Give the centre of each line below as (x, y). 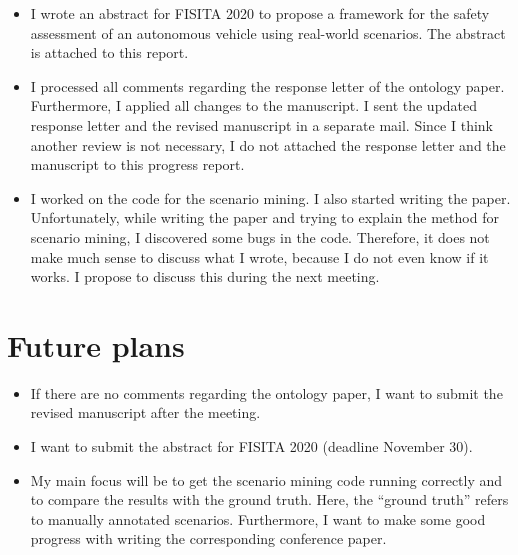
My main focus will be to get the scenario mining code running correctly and (266, 479)
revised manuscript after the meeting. (145, 412)
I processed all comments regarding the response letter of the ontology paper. (267, 85)
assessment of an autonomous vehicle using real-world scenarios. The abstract (268, 32)
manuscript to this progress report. (137, 164)
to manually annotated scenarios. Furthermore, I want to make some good (258, 518)
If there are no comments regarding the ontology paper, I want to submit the (266, 392)
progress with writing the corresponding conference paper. (208, 538)
